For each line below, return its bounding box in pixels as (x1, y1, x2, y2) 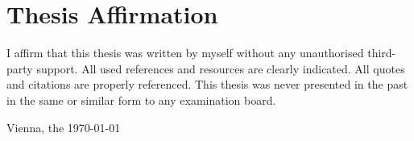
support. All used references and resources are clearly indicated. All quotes (36, 60, 405, 77)
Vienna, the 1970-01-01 (6, 118, 121, 135)
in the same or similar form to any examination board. (6, 91, 276, 108)
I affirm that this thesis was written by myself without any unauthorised (6, 44, 364, 61)
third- (367, 44, 396, 61)
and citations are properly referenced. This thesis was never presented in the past (6, 76, 408, 93)
